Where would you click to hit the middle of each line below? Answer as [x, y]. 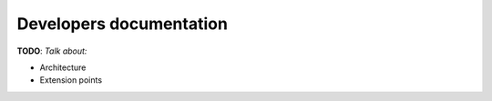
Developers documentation [122, 24]
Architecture [63, 67]
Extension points [71, 80]
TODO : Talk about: [52, 51]
